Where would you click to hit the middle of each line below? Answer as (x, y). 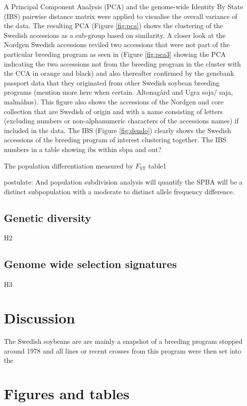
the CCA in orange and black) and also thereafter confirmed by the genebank (119, 73)
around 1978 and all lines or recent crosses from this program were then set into (123, 350)
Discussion (39, 318)
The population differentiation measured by (69, 165)
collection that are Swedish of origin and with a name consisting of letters (113, 111)
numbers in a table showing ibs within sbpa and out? (83, 149)
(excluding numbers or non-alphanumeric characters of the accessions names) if (121, 121)
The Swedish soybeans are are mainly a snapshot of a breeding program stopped (123, 341)
